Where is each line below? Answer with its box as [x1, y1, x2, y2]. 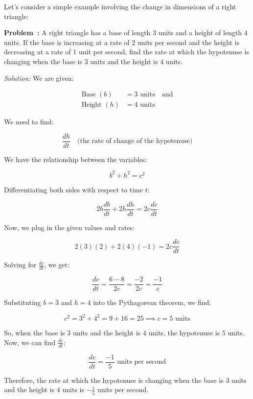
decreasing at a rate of [4, 47, 71, 57]
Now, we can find [4, 337, 56, 347]
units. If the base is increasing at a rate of [4, 37, 130, 47]
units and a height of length [158, 27, 242, 38]
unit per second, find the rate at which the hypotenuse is [78, 47, 249, 57]
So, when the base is [4, 328, 65, 338]
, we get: [44, 259, 69, 270]
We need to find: [4, 117, 54, 127]
